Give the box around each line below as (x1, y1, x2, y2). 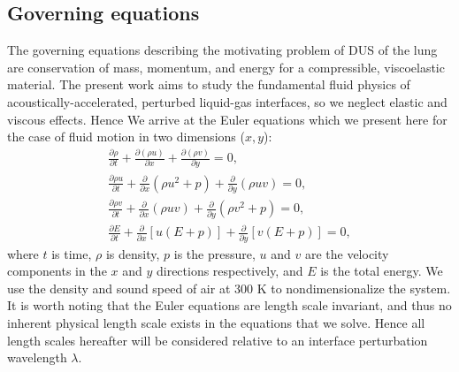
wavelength (7, 348, 67, 367)
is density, (105, 244, 160, 262)
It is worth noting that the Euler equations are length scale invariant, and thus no (7, 296, 452, 315)
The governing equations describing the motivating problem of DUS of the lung (7, 41, 438, 59)
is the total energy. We (320, 262, 443, 280)
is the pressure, (173, 244, 256, 262)
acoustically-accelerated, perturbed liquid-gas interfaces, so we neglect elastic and (7, 92, 448, 110)
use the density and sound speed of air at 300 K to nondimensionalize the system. (7, 278, 451, 297)
